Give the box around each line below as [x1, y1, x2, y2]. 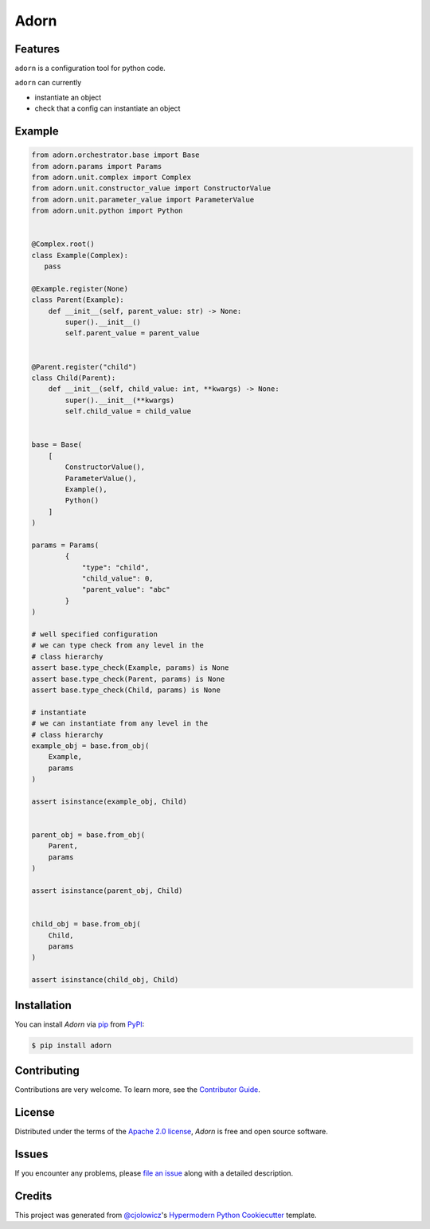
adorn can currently [14, 78, 82, 88]
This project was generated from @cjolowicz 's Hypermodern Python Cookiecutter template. [14, 1210, 318, 1219]
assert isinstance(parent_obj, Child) [31, 887, 183, 895]
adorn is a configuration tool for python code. [14, 64, 166, 73]
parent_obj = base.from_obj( [31, 831, 146, 840]
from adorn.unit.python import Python [31, 206, 183, 215]
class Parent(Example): [31, 296, 125, 304]
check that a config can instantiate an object [34, 104, 181, 113]
